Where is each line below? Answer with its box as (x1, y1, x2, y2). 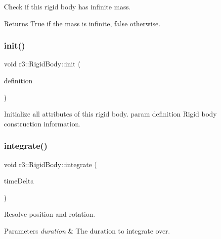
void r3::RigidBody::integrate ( (4, 159, 97, 169)
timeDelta (4, 176, 34, 186)
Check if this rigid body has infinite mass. (4, 1, 131, 11)
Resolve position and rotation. (4, 209, 95, 219)
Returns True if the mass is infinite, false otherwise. (4, 18, 161, 28)
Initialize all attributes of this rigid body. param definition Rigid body (4, 109, 217, 119)
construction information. (4, 118, 81, 128)
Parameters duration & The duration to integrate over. (4, 225, 170, 236)
